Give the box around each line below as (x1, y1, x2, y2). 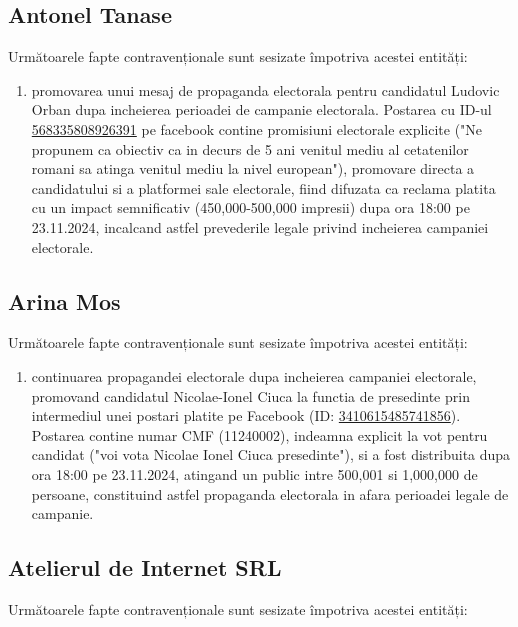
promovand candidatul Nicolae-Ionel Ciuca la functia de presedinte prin (31, 385, 470, 406)
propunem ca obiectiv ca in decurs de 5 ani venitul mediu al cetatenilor (31, 138, 469, 159)
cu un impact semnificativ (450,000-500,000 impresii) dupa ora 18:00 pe (31, 197, 470, 218)
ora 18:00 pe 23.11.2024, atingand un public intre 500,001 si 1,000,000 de (31, 463, 478, 484)
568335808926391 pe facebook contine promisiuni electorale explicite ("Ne (31, 118, 483, 139)
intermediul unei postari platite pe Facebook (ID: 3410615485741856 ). (31, 405, 461, 426)
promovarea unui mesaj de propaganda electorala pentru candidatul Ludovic (31, 79, 500, 100)
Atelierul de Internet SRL (8, 552, 282, 583)
